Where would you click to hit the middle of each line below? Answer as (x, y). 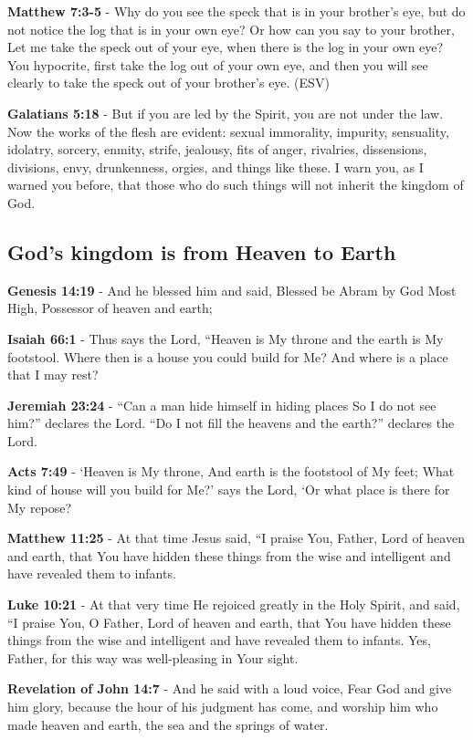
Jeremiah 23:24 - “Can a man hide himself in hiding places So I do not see (222, 405)
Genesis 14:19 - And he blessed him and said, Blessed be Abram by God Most (232, 290)
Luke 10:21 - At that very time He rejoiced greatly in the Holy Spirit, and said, (234, 605)
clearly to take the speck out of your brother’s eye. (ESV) (168, 83)
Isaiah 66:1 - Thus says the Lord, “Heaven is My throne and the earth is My (226, 338)
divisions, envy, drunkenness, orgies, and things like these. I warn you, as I (215, 167)
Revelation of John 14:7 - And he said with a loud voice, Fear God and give (230, 688)
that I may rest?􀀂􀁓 (57, 375)
